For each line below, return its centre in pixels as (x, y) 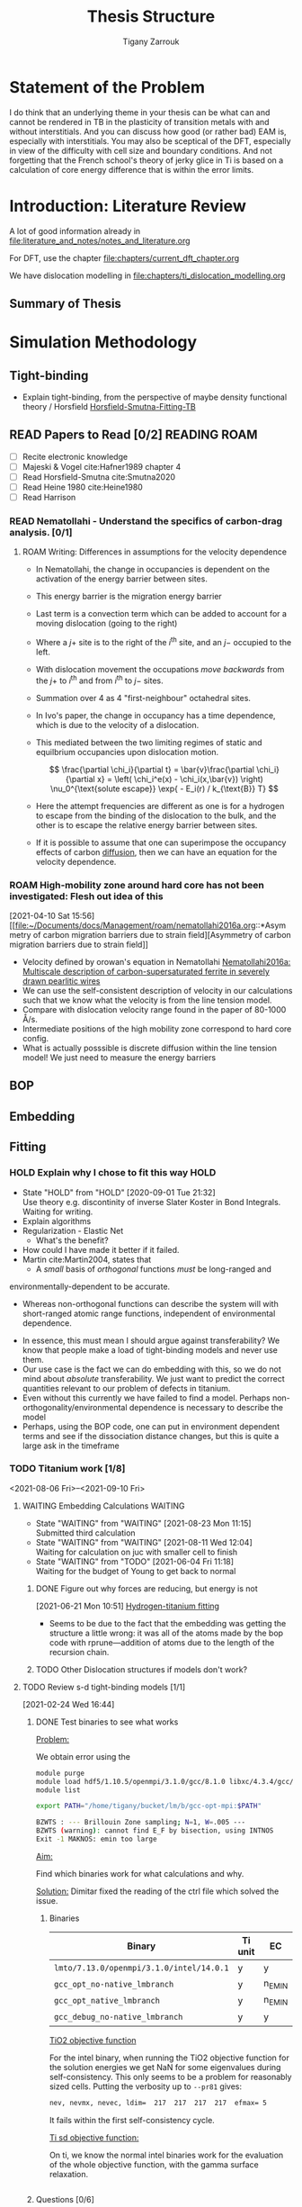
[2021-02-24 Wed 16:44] (68, 1704)
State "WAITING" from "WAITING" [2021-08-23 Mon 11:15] (143, 1523)
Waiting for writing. (58, 1212)
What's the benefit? (72, 1240)
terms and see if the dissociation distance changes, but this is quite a (151, 1436)
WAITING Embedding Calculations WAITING (103, 1506)
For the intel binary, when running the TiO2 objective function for (169, 2058)
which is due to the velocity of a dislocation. (117, 725)
